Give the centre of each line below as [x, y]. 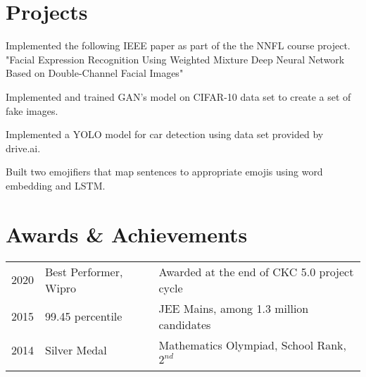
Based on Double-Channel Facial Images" [95, 73]
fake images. [32, 110]
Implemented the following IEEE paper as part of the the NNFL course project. [178, 45]
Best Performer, [84, 271]
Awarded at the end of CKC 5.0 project [256, 271]
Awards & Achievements [127, 234]
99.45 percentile [84, 316]
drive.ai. [23, 148]
